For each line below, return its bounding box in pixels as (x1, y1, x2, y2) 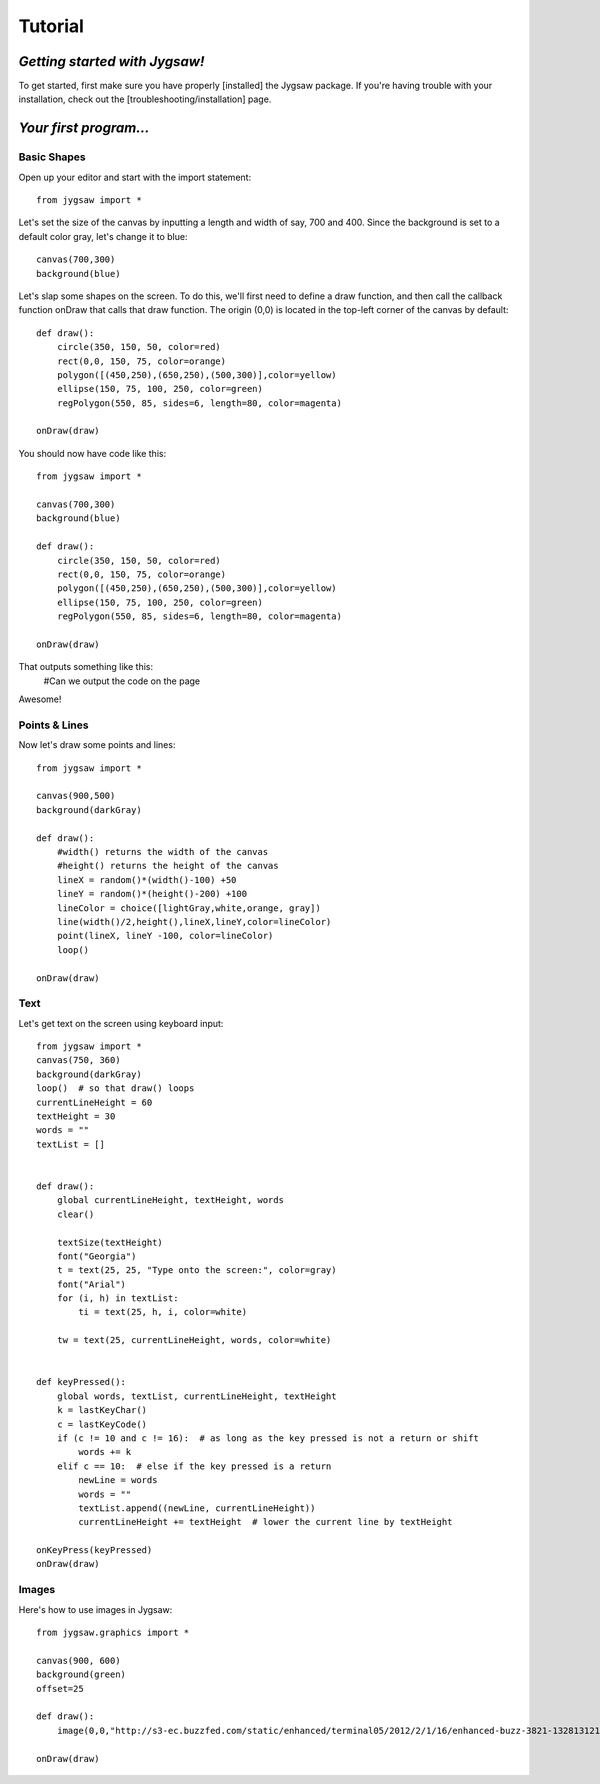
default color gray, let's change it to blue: (18, 230, 188, 242)
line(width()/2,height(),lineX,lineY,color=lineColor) (56, 916, 332, 927)
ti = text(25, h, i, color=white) (78, 1306, 248, 1318)
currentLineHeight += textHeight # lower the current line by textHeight (78, 1516, 453, 1528)
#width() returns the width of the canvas (56, 846, 269, 857)
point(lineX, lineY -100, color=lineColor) (56, 930, 274, 942)
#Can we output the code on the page (43, 675, 200, 687)
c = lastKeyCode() (56, 1418, 148, 1430)
